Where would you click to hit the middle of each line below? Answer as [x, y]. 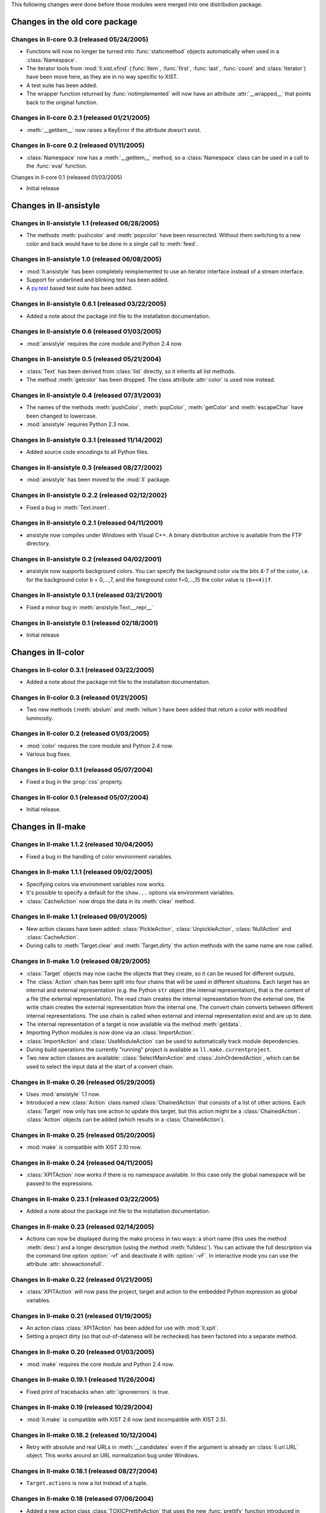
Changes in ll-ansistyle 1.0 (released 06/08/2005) [86, 259]
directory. [38, 543]
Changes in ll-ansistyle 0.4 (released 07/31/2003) [86, 395]
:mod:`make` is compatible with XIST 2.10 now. [84, 1147]
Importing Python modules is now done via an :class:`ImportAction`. [110, 1032]
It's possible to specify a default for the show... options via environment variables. [130, 893]
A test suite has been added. [62, 85]
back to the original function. [62, 102]
